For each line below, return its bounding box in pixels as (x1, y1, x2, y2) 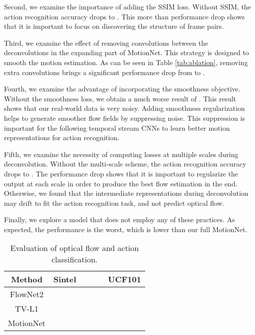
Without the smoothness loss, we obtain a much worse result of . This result (4, 93, 237, 103)
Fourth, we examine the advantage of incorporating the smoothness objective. (4, 84, 241, 94)
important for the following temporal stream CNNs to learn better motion (4, 122, 230, 133)
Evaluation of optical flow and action (10, 242, 139, 254)
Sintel (53, 273, 77, 285)
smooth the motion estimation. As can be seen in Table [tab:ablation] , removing (4, 57, 248, 67)
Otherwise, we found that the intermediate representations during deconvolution (4, 188, 249, 198)
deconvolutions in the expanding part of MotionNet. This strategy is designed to (4, 47, 249, 58)
